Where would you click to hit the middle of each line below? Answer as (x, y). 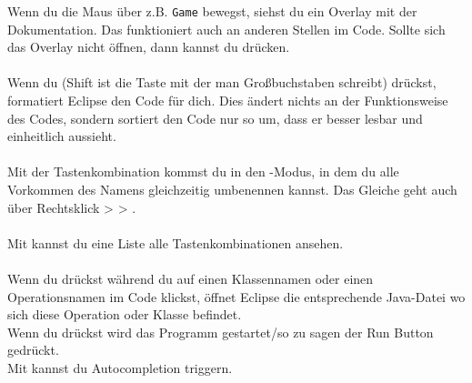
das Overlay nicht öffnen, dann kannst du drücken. (149, 47)
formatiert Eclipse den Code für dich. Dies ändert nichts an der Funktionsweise (228, 101)
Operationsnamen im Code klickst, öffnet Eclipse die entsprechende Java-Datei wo (236, 296)
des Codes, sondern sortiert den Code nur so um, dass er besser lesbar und (215, 118)
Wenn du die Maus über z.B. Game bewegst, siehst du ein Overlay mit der (212, 11)
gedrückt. (33, 350)
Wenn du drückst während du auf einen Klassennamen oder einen (191, 278)
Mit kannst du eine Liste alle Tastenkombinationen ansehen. (176, 242)
